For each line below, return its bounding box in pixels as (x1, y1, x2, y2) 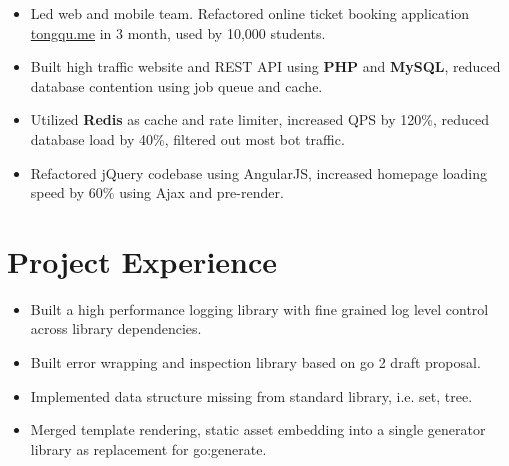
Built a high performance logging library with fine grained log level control (30, 298, 489, 319)
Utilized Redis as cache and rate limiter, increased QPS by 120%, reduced (30, 109, 489, 130)
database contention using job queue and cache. (30, 75, 323, 96)
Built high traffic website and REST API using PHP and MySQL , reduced (30, 56, 501, 77)
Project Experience (7, 240, 278, 281)
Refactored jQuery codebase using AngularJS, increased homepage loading (30, 162, 487, 183)
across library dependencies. (30, 318, 202, 339)
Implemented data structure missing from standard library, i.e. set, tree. (30, 385, 473, 406)
